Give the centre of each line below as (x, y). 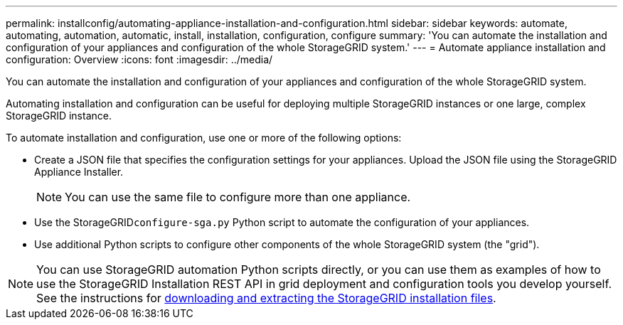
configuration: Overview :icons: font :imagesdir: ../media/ (139, 59)
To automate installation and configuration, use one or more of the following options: (204, 138)
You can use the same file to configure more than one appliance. (238, 197)
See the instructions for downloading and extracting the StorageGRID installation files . (266, 298)
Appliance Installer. (79, 172)
